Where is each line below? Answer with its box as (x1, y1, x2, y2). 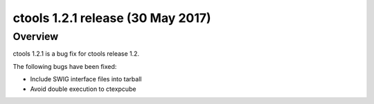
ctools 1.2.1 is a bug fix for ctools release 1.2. (12, 50, 140, 58)
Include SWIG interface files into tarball (30, 75, 142, 83)
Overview (12, 30, 59, 43)
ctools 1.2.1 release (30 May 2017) (12, 10, 211, 25)
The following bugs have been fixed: (12, 62, 117, 70)
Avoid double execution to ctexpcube (30, 85, 136, 93)
